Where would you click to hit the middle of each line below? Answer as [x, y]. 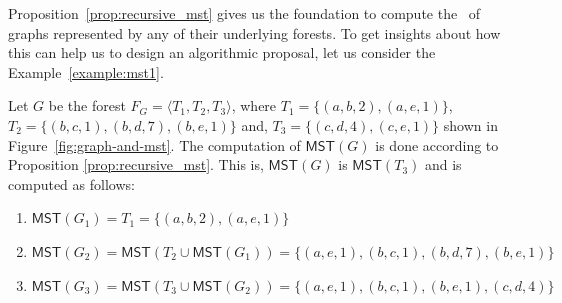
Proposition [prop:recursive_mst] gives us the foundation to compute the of [244, 13]
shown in [470, 124]
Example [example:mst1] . [86, 71]
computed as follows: [71, 183]
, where [254, 105]
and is [443, 164]
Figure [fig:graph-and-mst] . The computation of [154, 144]
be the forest [87, 105]
